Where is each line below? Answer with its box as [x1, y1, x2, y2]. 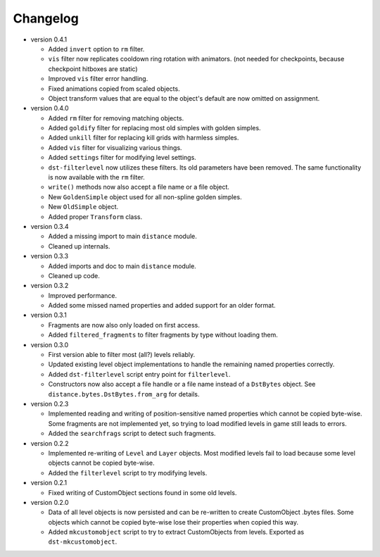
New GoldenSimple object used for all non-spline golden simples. [48, 192, 242, 201]
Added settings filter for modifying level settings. [48, 154, 196, 162]
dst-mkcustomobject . [48, 537, 118, 546]
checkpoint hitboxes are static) [48, 64, 138, 73]
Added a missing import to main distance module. [48, 232, 197, 241]
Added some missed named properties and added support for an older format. [48, 301, 276, 310]
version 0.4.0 [30, 104, 70, 113]
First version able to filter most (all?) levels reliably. [48, 351, 196, 359]
